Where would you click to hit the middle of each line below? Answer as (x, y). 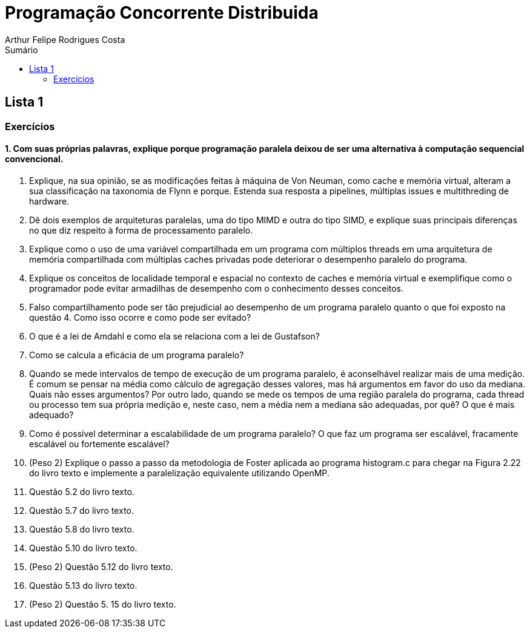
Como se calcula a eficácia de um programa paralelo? (137, 355)
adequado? (51, 415)
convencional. (34, 159)
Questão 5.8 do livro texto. (82, 529)
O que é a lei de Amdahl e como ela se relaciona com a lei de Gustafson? (174, 336)
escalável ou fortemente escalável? (99, 444)
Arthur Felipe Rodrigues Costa (65, 39)
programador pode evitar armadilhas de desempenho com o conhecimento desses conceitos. (217, 288)
